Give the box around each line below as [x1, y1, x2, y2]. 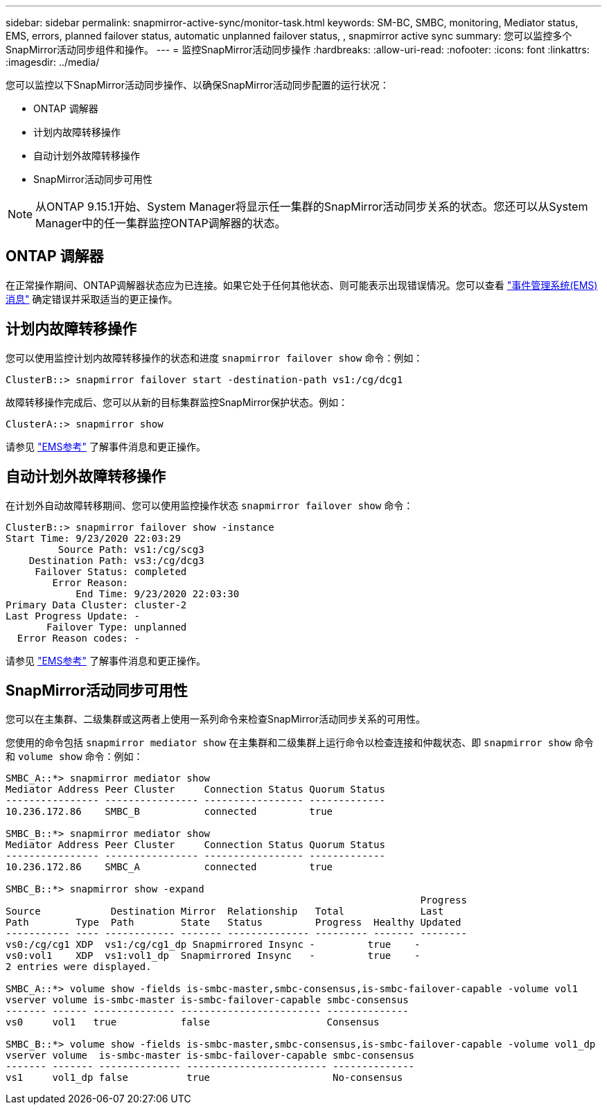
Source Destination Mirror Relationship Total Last [6, 906, 444, 917]
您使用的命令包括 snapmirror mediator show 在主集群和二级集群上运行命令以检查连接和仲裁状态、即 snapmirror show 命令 [6, 737, 594, 749]
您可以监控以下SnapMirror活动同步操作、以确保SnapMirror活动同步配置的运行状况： [6, 79, 389, 91]
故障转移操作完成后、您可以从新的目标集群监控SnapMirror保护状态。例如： [6, 396, 348, 408]
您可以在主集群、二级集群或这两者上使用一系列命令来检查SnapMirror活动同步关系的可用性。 [6, 713, 425, 725]
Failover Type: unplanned [46, 621, 187, 633]
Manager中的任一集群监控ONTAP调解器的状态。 [35, 216, 286, 230]
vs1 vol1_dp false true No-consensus [6, 1072, 403, 1084]
